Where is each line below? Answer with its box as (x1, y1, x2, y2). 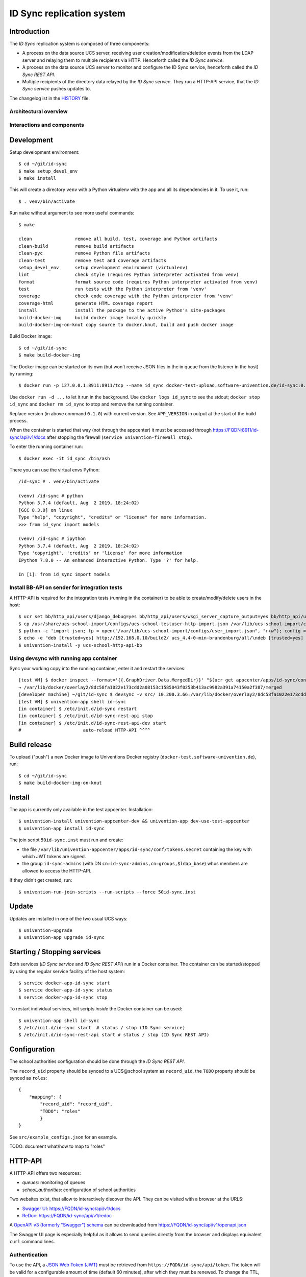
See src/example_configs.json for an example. (9, 1134, 117, 1140)
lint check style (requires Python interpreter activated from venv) (18, 272, 239, 278)
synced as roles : (9, 1075, 47, 1081)
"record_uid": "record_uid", (40, 1101, 113, 1107)
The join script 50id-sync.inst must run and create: (9, 837, 123, 843)
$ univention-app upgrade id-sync (18, 935, 105, 940)
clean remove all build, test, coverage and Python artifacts (18, 236, 218, 242)
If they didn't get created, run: (9, 877, 72, 883)
